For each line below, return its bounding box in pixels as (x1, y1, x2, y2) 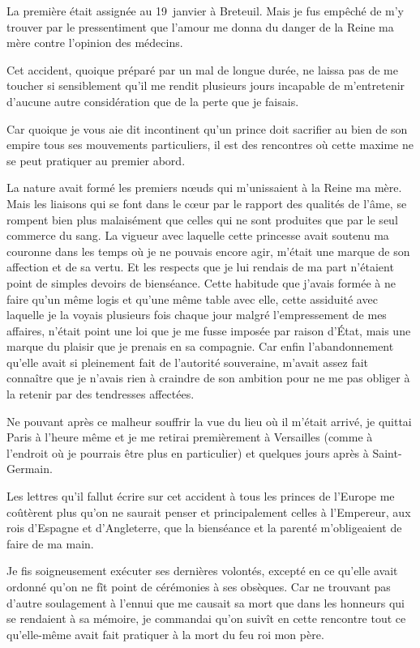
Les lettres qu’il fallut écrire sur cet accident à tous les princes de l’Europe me (6, 488, 395, 505)
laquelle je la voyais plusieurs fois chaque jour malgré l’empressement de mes (6, 306, 387, 323)
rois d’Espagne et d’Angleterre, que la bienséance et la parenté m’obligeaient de (6, 519, 402, 536)
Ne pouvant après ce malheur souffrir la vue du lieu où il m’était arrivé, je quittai (6, 412, 412, 429)
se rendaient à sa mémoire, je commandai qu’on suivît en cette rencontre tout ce (6, 610, 406, 627)
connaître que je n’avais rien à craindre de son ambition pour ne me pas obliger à (6, 369, 410, 386)
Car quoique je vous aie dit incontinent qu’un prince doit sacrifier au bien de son (6, 120, 408, 137)
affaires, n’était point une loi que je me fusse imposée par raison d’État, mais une (6, 322, 411, 339)
